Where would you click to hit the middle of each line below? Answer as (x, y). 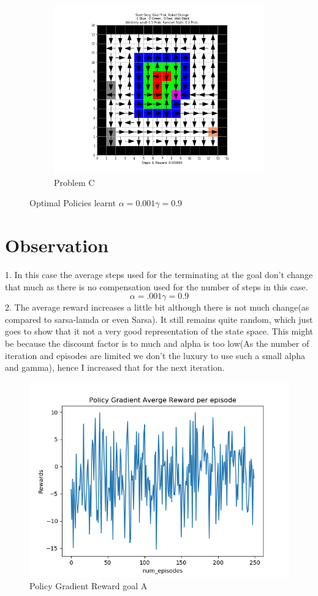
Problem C (74, 182)
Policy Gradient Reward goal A (89, 586)
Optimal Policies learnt (73, 203)
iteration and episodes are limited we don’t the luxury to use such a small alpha (155, 355)
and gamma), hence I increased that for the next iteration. (115, 367)
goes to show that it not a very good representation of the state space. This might (159, 331)
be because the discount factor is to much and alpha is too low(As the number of (157, 343)
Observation (57, 245)
